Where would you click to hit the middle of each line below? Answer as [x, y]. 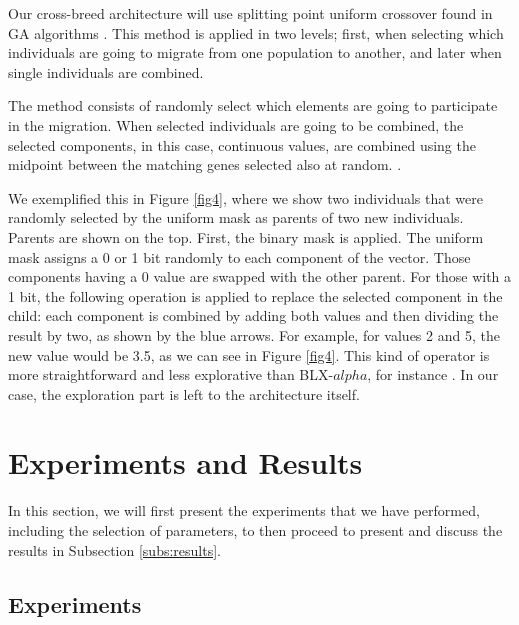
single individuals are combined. [106, 71]
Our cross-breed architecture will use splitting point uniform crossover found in [250, 13]
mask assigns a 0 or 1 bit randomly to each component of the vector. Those [239, 256]
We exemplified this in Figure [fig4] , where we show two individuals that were [245, 197]
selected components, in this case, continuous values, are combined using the [242, 144]
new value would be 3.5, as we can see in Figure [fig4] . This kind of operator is [249, 354]
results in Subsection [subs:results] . [114, 549]
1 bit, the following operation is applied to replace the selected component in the [255, 295]
